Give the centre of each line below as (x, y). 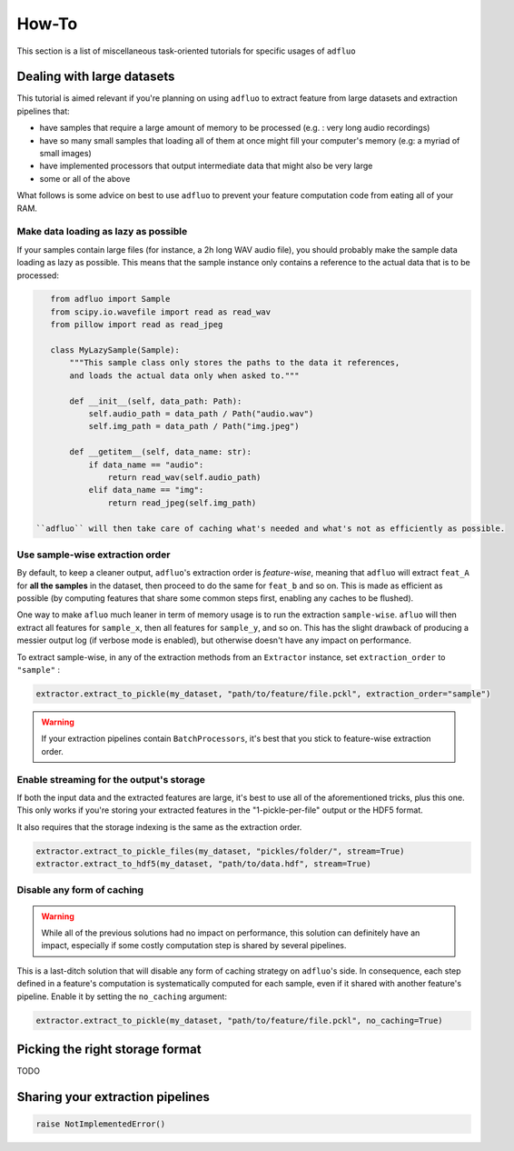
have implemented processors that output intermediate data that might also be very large (206, 166)
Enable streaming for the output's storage (111, 779)
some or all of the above (85, 178)
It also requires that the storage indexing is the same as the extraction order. (159, 826)
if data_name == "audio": (146, 465)
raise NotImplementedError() (101, 1124)
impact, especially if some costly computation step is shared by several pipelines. (194, 946)
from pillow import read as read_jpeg (137, 325)
